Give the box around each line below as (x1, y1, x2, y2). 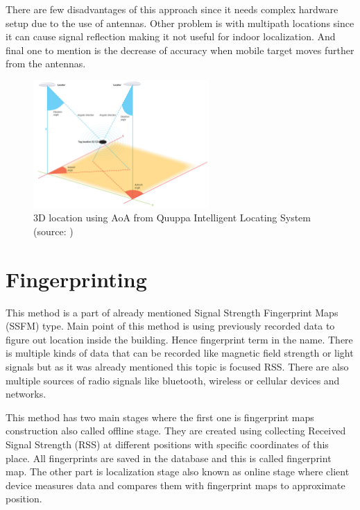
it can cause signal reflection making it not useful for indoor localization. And (6, 29, 336, 44)
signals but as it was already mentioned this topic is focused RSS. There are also (6, 359, 349, 374)
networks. (6, 386, 46, 401)
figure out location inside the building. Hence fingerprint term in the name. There (6, 332, 353, 346)
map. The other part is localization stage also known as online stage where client (6, 464, 350, 479)
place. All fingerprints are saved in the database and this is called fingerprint (6, 450, 332, 465)
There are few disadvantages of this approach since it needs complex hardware (6, 2, 338, 16)
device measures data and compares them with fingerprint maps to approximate (6, 477, 345, 492)
